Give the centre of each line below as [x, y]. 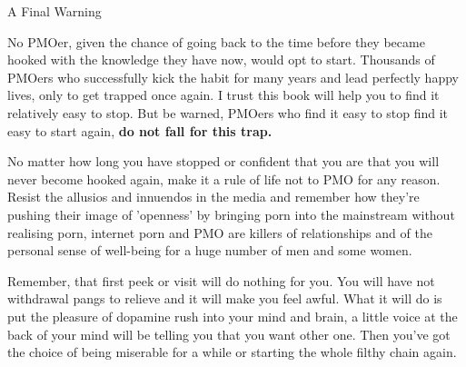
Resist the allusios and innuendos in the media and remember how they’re [213, 197]
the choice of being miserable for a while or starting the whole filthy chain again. [232, 352]
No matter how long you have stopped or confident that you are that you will [223, 161]
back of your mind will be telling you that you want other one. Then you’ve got [229, 334]
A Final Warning [55, 11]
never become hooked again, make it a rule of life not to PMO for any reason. [224, 179]
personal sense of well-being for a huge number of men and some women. [210, 250]
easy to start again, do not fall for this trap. [140, 130]
